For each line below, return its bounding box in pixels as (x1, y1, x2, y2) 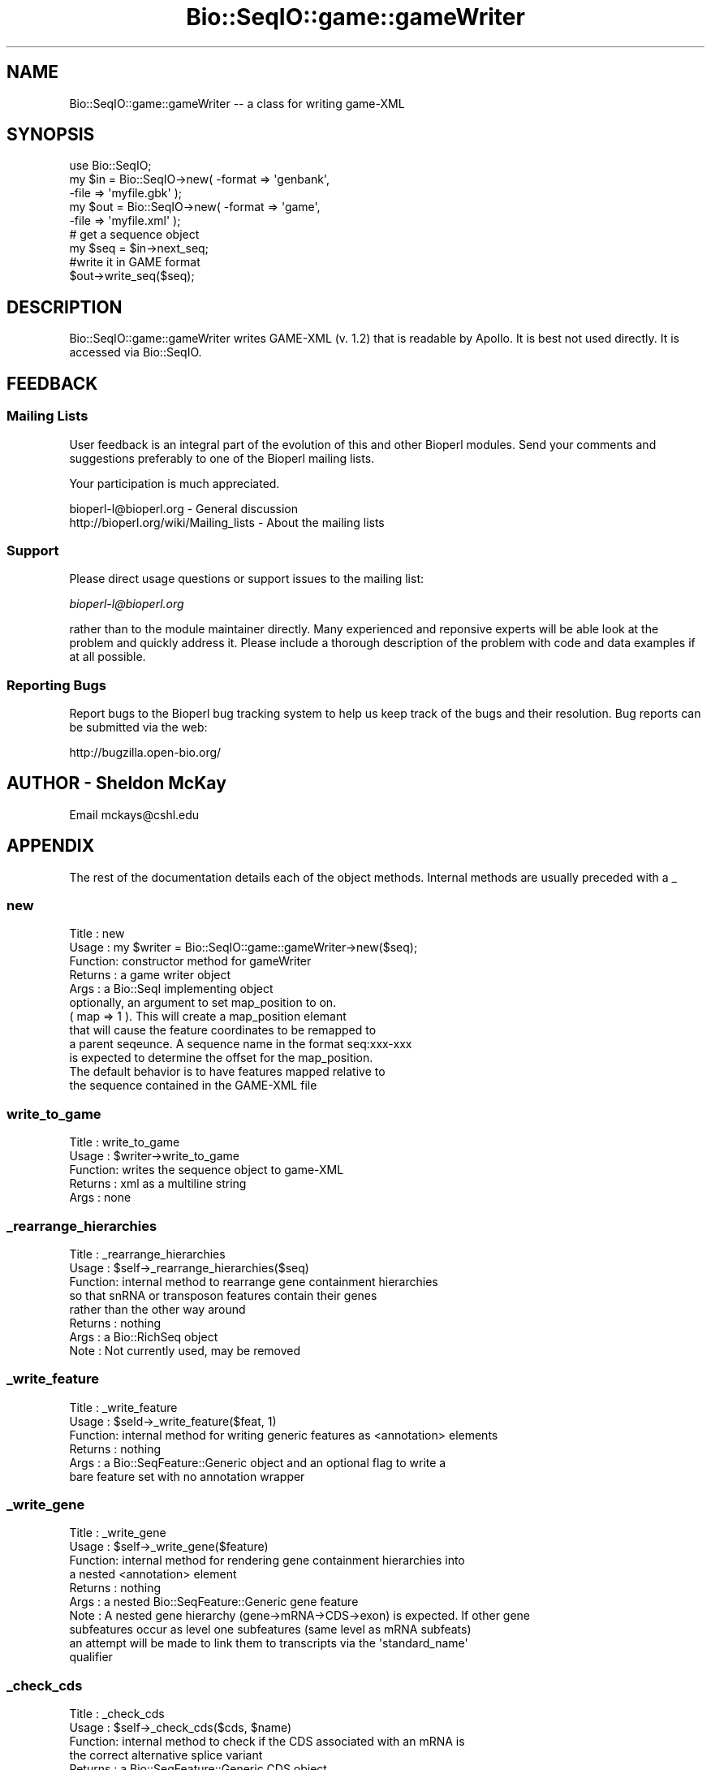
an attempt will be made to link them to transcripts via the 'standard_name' (69, 1636, 468, 1651)
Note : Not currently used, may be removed (69, 1343, 301, 1358)
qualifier (69, 1650, 113, 1664)
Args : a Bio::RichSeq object (69, 1329, 218, 1344)
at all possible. (69, 650, 146, 664)
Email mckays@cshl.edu (69, 807, 200, 822)
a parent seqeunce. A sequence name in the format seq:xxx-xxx (69, 1037, 412, 1051)
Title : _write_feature (69, 1400, 178, 1414)
